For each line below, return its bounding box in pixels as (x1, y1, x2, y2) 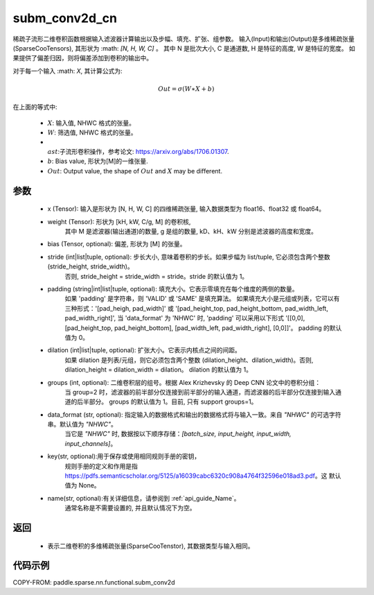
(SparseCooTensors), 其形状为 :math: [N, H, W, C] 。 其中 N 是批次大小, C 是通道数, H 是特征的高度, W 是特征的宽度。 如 (12, 44, 356, 52)
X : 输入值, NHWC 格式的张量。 (47, 119, 135, 127)
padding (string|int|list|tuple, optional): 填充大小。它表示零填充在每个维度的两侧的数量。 (47, 284, 299, 293)
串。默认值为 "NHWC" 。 (47, 420, 117, 429)
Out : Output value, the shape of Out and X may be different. (47, 166, 223, 175)
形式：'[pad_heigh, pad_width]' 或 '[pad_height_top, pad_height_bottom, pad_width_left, (76, 304, 328, 312)
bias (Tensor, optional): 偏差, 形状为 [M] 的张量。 (47, 240, 186, 248)
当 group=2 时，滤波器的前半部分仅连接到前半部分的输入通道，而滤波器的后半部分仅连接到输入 (64, 388, 336, 396)
